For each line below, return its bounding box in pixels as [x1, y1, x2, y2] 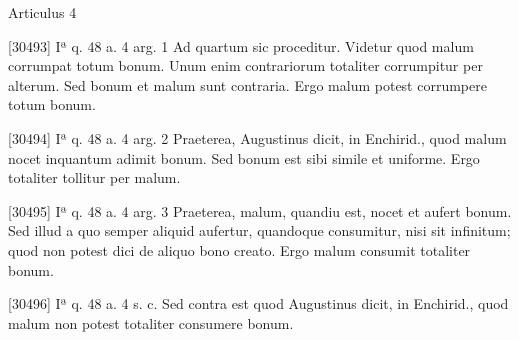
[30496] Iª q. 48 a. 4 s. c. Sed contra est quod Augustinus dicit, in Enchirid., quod [8, 293, 509, 314]
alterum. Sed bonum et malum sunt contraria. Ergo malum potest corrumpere [8, 74, 487, 95]
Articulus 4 [8, 2, 77, 22]
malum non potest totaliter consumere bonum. [8, 312, 294, 333]
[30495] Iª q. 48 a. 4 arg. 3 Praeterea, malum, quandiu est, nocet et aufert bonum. [8, 200, 512, 221]
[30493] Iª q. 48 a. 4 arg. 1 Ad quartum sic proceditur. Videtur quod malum [8, 35, 474, 56]
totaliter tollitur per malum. [8, 167, 181, 188]
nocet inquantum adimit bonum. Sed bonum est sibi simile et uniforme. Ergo [8, 147, 480, 168]
